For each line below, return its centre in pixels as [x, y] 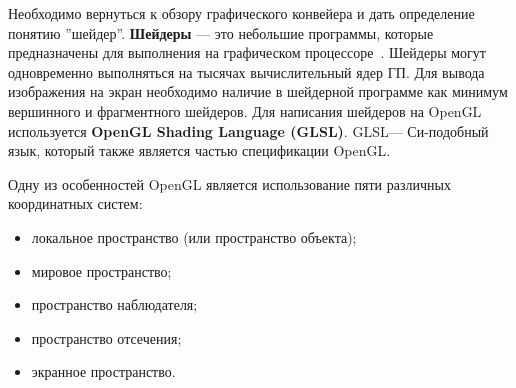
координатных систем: [75, 203]
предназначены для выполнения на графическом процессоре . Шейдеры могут [247, 52]
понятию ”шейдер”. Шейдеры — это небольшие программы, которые [221, 32]
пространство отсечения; [106, 337]
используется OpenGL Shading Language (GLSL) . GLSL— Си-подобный [248, 130]
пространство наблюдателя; [114, 304]
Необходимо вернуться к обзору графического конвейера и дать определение [241, 13]
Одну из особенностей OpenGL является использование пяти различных [229, 183]
